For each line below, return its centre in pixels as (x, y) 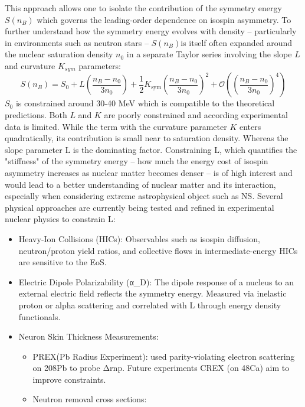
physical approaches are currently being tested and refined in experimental (140, 207)
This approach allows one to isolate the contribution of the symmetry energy (143, 8)
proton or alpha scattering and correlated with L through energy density (150, 305)
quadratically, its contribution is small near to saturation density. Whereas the (147, 138)
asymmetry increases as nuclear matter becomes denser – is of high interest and (149, 172)
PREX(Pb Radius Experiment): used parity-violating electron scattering (164, 356)
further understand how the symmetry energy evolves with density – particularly (151, 31)
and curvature (30, 65)
